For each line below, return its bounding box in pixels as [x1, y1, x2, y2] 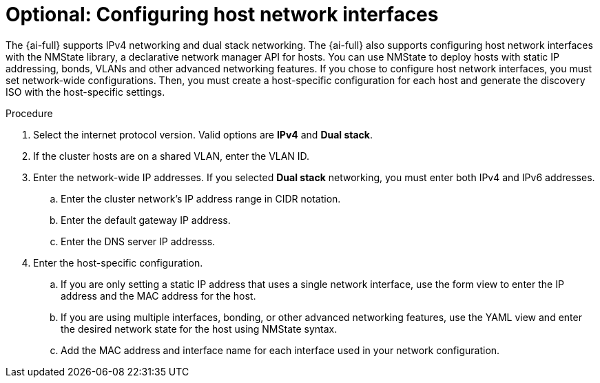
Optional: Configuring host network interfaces [6, 3, 439, 26]
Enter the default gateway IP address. [61, 214, 231, 226]
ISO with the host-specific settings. [6, 85, 165, 98]
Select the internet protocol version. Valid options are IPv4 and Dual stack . [33, 128, 373, 141]
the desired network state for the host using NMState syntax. [61, 322, 338, 335]
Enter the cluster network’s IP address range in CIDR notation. [61, 192, 341, 205]
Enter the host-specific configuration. [33, 256, 203, 269]
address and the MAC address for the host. [61, 289, 256, 302]
